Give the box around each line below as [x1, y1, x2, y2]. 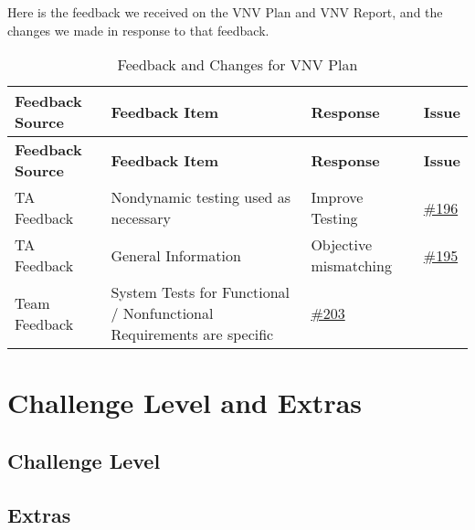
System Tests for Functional [111, 281, 290, 303]
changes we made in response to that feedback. [7, 20, 269, 39]
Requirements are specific [111, 323, 274, 345]
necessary [111, 207, 171, 229]
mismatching [311, 255, 392, 277]
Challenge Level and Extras [7, 384, 363, 421]
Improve [311, 186, 364, 208]
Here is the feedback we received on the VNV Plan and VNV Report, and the [7, 3, 443, 21]
